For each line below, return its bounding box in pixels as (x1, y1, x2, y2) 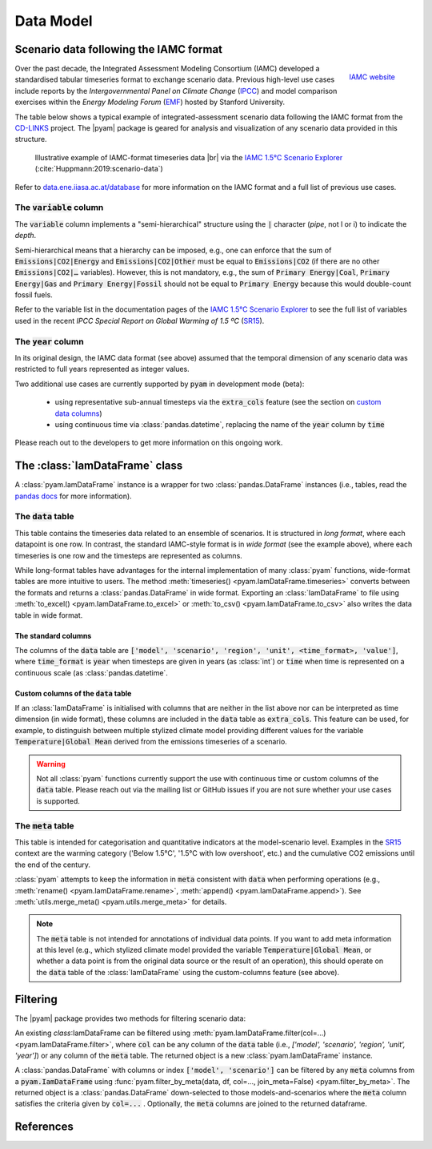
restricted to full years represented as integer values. (14, 365, 190, 374)
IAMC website (349, 72, 395, 82)
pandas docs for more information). (14, 491, 132, 501)
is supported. (36, 796, 80, 805)
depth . (14, 231, 37, 240)
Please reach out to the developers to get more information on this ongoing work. (14, 437, 283, 448)
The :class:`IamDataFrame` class (14, 459, 183, 473)
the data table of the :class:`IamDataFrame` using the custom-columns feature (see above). (36, 967, 340, 977)
